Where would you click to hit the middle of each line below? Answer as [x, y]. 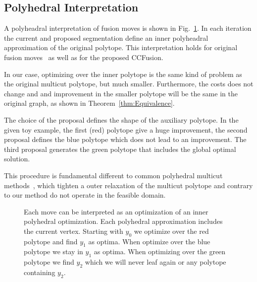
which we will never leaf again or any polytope [155, 262]
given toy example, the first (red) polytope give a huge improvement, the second [126, 129]
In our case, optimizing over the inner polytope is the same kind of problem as [123, 74]
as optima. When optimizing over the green [160, 251]
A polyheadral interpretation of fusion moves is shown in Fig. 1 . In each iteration [128, 28]
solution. [17, 159]
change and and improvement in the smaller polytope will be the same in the [121, 93]
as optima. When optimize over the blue [149, 241]
